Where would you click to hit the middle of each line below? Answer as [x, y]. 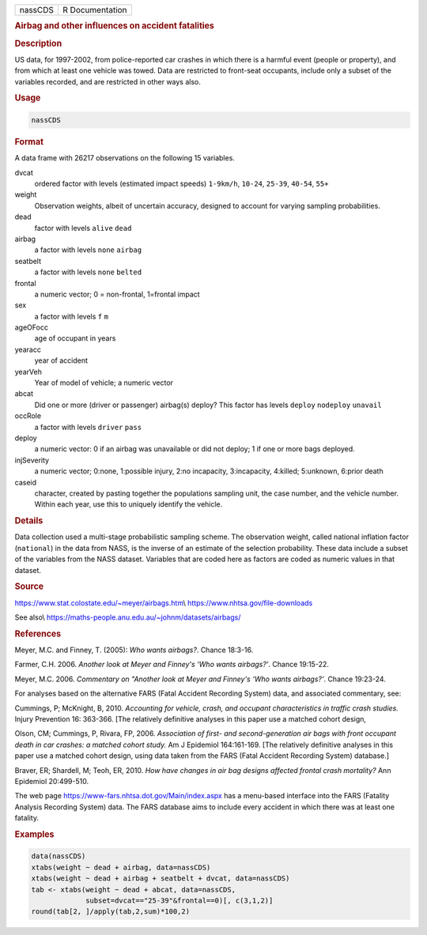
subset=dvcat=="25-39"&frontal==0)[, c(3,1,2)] [179, 900]
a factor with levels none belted [88, 272]
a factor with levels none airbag [88, 250]
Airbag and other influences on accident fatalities [115, 26]
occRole [28, 416]
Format [29, 141]
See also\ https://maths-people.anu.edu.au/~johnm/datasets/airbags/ [128, 617]
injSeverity [32, 460]
